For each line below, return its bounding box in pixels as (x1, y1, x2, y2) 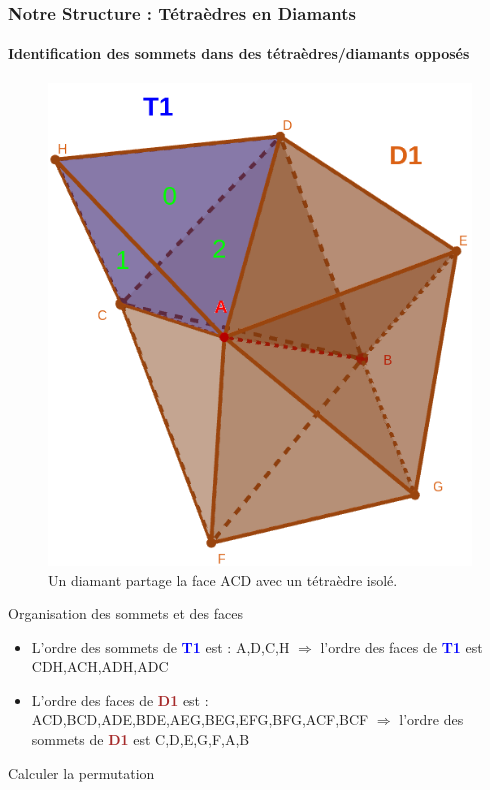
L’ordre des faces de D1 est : (31, 689, 209, 710)
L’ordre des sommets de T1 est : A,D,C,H (31, 636, 290, 657)
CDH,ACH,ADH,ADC (31, 656, 169, 677)
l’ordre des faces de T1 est (320, 636, 483, 657)
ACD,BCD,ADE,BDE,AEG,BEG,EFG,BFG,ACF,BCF (31, 709, 369, 730)
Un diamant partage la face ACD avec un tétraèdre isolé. (48, 569, 398, 590)
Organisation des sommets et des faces (8, 603, 243, 624)
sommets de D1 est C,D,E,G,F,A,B (31, 729, 250, 750)
